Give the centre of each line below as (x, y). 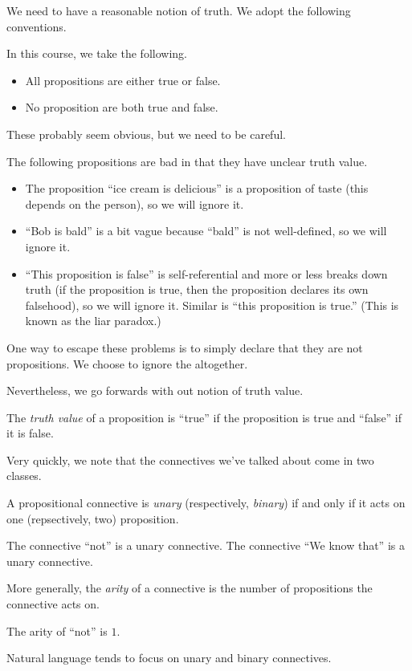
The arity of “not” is (57, 630)
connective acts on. (53, 604)
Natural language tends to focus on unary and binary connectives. (169, 658)
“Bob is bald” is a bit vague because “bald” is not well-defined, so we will (206, 231)
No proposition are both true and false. (122, 107)
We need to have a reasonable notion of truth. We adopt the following (179, 10)
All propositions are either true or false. (123, 80)
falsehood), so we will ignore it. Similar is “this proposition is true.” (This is (212, 305)
